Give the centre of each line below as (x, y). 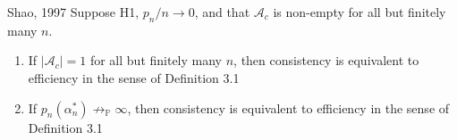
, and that (222, 12)
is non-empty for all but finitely (360, 12)
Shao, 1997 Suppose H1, (73, 12)
